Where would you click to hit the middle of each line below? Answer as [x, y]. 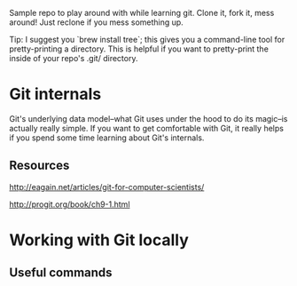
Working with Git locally [99, 240]
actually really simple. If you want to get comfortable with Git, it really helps [146, 128]
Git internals [55, 95]
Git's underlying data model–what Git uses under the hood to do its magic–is [148, 118]
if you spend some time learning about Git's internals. [107, 138]
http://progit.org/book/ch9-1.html [70, 204]
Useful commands [61, 273]
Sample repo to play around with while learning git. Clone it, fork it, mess [142, 13]
